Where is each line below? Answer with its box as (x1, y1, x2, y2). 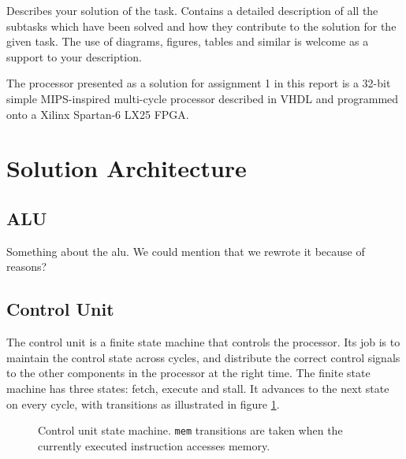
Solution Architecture (6, 152, 247, 184)
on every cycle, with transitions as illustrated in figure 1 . (6, 395, 280, 412)
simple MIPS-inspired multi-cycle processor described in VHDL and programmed (6, 90, 399, 106)
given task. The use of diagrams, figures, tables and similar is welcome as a (6, 33, 369, 50)
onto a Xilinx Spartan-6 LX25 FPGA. (6, 105, 189, 122)
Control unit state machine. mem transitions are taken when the (38, 422, 343, 439)
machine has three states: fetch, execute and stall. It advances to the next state (6, 379, 389, 396)
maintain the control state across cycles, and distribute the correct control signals (6, 349, 400, 365)
